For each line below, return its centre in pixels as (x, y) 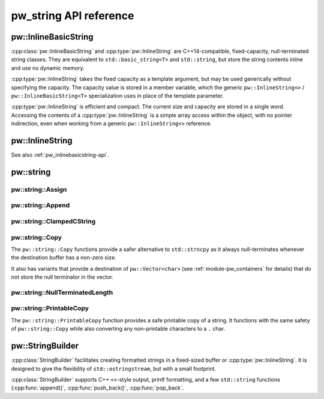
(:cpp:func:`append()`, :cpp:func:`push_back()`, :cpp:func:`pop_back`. (97, 388)
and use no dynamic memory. (48, 68)
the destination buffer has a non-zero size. (64, 258)
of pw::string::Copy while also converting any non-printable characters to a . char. (118, 329)
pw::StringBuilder (45, 346)
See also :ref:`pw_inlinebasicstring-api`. (60, 155)
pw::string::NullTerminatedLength (62, 292)
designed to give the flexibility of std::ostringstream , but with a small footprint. (113, 368)
